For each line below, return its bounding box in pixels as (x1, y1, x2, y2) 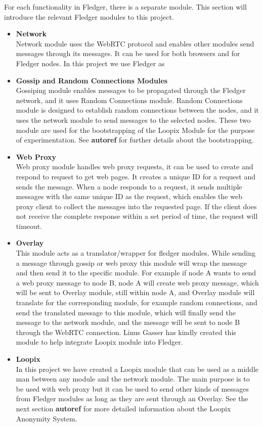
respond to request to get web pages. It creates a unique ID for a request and (16, 171, 256, 181)
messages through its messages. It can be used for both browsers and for (16, 48, 240, 59)
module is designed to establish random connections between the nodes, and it (16, 105, 259, 115)
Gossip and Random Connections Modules (16, 75, 168, 85)
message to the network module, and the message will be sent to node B (16, 317, 240, 327)
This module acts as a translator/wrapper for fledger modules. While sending (16, 248, 256, 258)
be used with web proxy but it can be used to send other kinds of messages (16, 383, 249, 394)
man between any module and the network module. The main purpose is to (16, 373, 250, 384)
